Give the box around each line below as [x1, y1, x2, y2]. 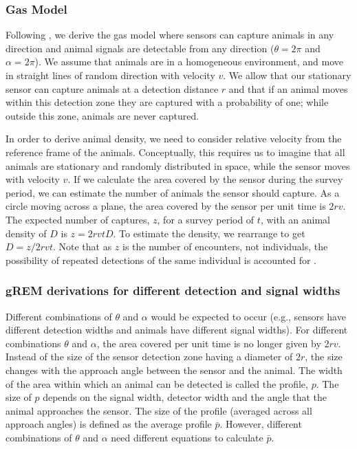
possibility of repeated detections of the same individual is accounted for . [6, 252, 316, 267]
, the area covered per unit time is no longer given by [96, 336, 321, 350]
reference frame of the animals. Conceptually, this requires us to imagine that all [6, 144, 345, 159]
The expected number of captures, [6, 212, 150, 226]
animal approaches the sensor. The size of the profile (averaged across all [6, 403, 312, 417]
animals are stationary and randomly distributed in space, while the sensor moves [6, 158, 350, 173]
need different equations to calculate [111, 430, 263, 444]
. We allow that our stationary [223, 68, 351, 82]
